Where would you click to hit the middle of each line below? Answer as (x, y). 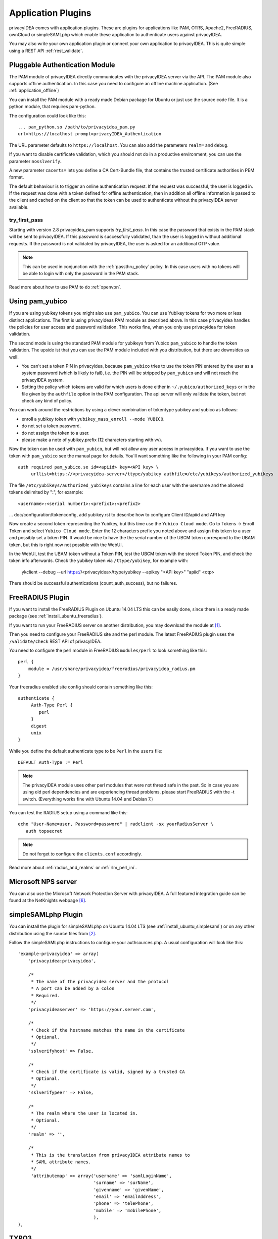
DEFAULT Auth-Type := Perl (51, 762)
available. (19, 207)
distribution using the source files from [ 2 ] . (53, 933)
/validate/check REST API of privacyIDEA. (55, 641)
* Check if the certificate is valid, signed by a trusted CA (108, 1072)
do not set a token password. (51, 426)
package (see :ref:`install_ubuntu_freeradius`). (56, 616)
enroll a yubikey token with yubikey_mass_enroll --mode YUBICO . (93, 419)
